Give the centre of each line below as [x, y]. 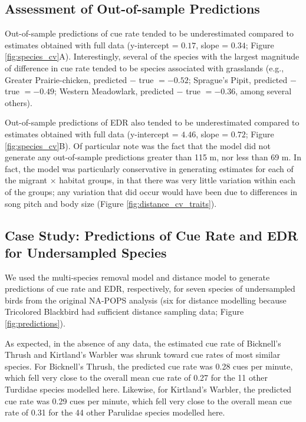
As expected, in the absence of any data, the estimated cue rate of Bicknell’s [143, 343]
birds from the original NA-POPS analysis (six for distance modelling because [146, 300]
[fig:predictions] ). [35, 323]
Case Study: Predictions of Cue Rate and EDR [152, 235]
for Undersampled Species [86, 252]
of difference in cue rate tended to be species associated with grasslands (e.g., [144, 67]
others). [19, 102]
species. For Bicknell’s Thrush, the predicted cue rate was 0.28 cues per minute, [149, 366]
